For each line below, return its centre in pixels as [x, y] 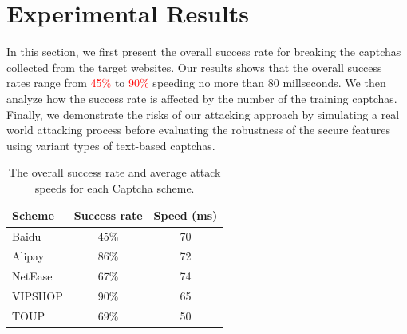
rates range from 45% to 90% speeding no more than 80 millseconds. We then [196, 83]
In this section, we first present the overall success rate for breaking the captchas [204, 52]
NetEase [32, 276]
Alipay [28, 256]
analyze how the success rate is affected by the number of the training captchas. [202, 98]
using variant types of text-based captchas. [111, 145]
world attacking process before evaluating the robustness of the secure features [199, 130]
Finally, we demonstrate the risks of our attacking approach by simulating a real [203, 114]
